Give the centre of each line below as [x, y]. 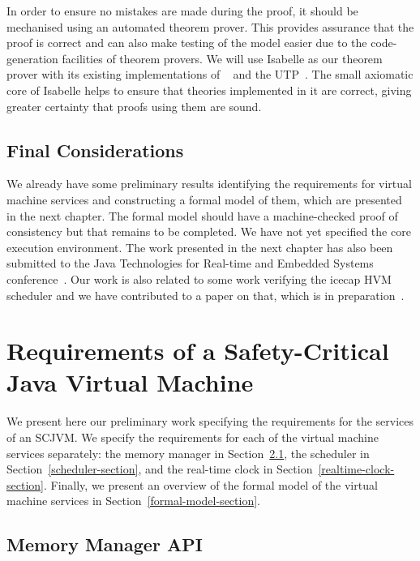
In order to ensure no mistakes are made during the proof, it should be [182, 11]
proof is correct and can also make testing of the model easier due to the [187, 43]
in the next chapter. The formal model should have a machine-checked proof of [202, 215]
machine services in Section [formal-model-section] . [133, 501]
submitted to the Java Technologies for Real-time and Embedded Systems [190, 263]
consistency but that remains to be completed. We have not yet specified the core [209, 231]
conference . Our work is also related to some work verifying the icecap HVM [199, 278]
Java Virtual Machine [130, 382]
